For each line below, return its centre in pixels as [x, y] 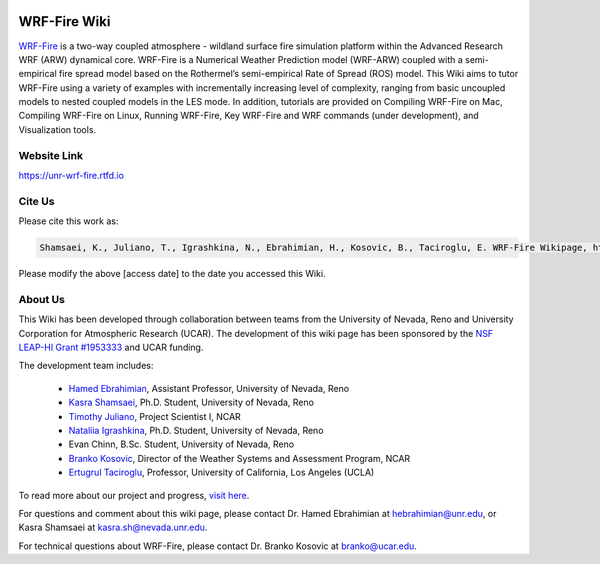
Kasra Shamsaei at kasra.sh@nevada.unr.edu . [113, 527]
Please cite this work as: [68, 221]
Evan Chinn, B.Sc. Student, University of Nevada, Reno [181, 444]
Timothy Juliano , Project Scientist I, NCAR [155, 416]
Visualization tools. [57, 129]
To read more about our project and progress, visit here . [134, 495]
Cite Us [36, 201]
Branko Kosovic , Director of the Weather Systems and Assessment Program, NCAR [239, 458]
